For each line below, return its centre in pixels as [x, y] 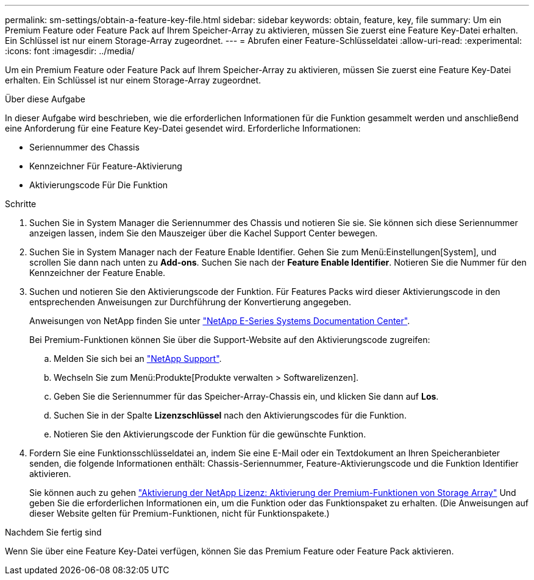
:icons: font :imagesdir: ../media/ [70, 51]
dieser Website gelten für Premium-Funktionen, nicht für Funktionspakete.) [180, 513]
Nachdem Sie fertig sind [53, 532]
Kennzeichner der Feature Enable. [98, 273]
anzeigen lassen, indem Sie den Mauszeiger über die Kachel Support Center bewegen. [204, 233]
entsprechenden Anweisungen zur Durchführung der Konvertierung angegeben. [190, 302]
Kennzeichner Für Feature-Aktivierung [106, 166]
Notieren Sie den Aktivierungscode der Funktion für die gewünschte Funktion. [210, 434]
